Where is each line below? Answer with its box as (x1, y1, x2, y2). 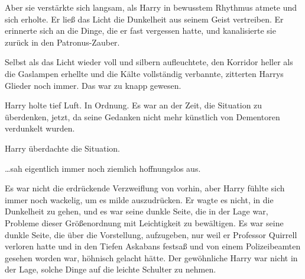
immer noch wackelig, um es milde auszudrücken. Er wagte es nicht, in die (5, 193, 274, 206)
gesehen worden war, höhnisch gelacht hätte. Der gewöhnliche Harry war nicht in (5, 251, 298, 264)
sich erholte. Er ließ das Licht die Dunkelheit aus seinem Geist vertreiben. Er (5, 12, 284, 25)
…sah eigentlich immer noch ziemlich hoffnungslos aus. (5, 162, 201, 174)
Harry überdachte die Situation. (5, 142, 120, 154)
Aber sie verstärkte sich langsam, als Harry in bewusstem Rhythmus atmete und (5, 1, 297, 13)
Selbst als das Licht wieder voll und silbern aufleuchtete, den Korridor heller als (5, 56, 293, 68)
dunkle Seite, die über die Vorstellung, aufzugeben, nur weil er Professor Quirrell (5, 228, 297, 240)
